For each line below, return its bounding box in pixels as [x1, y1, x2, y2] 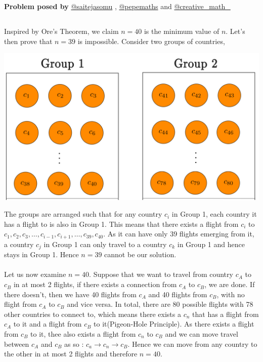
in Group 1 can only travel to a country [43, 238, 167, 249]
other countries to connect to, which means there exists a [4, 308, 181, 319]
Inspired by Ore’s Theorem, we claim [4, 25, 119, 36]
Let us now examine [4, 269, 66, 279]
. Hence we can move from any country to [127, 338, 257, 349]
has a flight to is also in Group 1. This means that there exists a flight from [4, 218, 239, 229]
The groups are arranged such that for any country [4, 209, 162, 219]
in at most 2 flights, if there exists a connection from [13, 279, 177, 290]
